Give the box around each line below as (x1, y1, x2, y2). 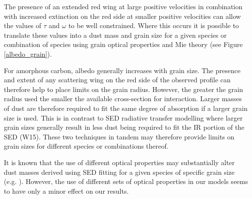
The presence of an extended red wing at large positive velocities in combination (4, 1, 243, 11)
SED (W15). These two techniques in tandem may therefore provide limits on (4, 131, 235, 141)
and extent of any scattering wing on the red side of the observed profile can (4, 75, 231, 85)
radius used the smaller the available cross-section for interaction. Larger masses (4, 93, 242, 104)
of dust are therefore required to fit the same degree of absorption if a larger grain (4, 103, 248, 113)
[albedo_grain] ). (4, 48, 52, 59)
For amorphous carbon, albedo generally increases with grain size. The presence (4, 65, 241, 75)
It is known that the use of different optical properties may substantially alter (4, 157, 235, 167)
